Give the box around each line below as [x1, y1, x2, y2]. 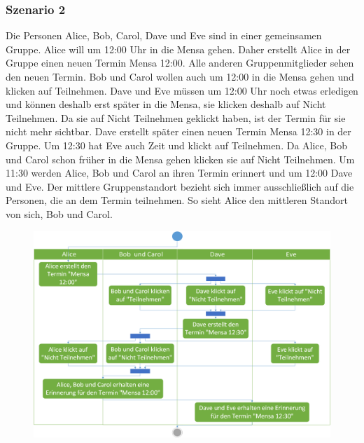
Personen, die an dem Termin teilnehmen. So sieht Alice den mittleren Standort [6, 193, 348, 207]
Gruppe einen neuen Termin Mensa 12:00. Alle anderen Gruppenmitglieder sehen [6, 55, 354, 70]
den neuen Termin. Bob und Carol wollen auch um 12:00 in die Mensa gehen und [6, 69, 354, 83]
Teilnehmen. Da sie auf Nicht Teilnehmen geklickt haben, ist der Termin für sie [6, 110, 346, 125]
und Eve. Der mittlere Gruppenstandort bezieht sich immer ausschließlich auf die [6, 179, 354, 193]
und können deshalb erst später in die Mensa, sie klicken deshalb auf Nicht [6, 97, 326, 111]
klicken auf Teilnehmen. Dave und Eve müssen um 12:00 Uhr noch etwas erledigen [6, 83, 358, 97]
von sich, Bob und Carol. [6, 206, 113, 221]
